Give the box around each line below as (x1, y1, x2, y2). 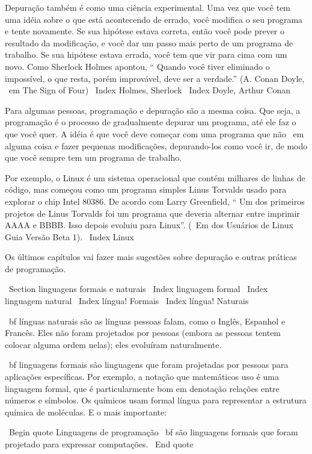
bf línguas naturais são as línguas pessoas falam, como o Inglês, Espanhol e (8, 314, 286, 327)
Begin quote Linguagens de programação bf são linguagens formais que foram (8, 426, 298, 438)
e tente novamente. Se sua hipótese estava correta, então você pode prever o (5, 25, 285, 37)
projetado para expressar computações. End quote (5, 438, 194, 450)
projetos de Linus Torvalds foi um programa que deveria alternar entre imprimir (5, 207, 300, 219)
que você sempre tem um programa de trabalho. (5, 151, 182, 164)
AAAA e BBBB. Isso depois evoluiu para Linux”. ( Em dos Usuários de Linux (5, 219, 293, 231)
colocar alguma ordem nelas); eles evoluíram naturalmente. (5, 338, 222, 350)
